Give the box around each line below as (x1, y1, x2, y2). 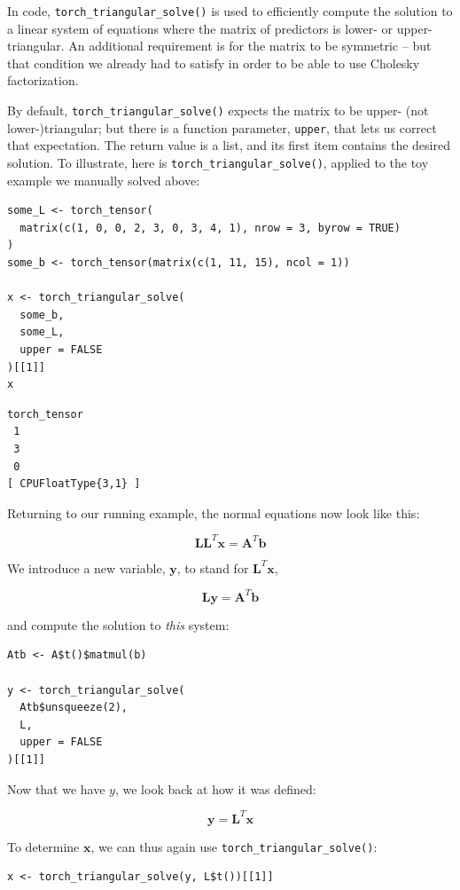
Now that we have (7, 779, 105, 798)
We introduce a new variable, (7, 558, 166, 577)
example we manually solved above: (7, 170, 200, 189)
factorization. (7, 71, 79, 90)
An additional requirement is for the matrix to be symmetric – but (68, 36, 432, 55)
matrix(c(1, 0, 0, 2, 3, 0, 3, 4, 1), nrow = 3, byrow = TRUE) (19, 221, 401, 234)
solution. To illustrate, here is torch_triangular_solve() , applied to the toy (7, 153, 429, 171)
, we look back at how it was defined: (114, 779, 316, 798)
